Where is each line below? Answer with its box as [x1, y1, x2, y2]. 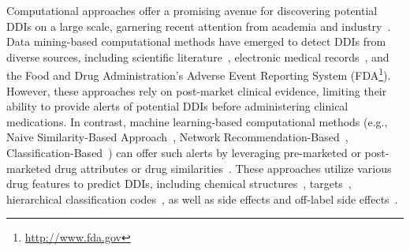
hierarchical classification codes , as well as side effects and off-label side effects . [6, 190, 398, 207]
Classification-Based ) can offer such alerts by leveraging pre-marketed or [6, 144, 361, 160]
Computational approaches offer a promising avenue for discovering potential [6, 2, 378, 18]
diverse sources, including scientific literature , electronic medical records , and [6, 48, 389, 65]
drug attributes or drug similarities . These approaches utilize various [54, 159, 392, 176]
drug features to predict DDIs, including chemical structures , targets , [6, 175, 352, 192]
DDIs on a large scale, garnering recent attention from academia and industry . [6, 17, 391, 34]
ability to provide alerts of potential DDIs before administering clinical [6, 98, 348, 114]
